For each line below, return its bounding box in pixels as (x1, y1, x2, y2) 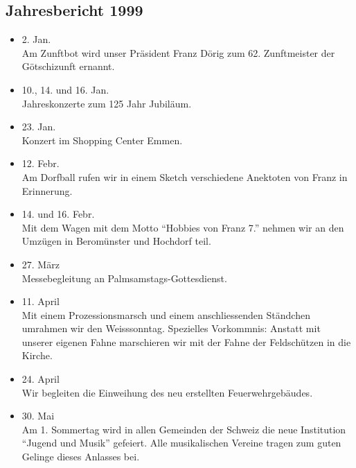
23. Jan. (21, 119, 56, 134)
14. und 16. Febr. (21, 207, 95, 221)
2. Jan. (21, 32, 51, 46)
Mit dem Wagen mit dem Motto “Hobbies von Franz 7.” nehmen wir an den (21, 220, 344, 234)
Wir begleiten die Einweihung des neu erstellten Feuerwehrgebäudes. (21, 385, 313, 399)
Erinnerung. (21, 183, 73, 198)
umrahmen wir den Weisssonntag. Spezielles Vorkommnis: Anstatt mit (21, 321, 321, 336)
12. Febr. (21, 156, 60, 171)
